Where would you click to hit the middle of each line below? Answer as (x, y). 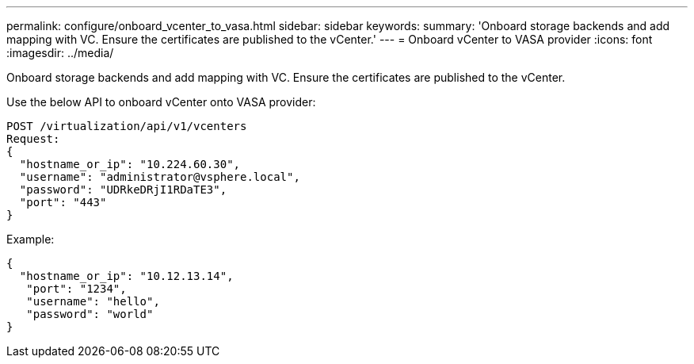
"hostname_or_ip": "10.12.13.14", (126, 276)
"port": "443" (63, 202)
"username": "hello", (93, 301)
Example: (31, 239)
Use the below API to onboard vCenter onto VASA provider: (161, 102)
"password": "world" (90, 314)
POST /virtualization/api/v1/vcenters (127, 126)
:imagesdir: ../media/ (60, 53)
